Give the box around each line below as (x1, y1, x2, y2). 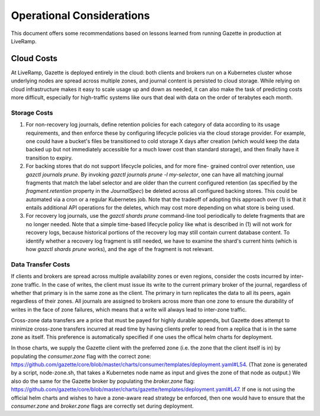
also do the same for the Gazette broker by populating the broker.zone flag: (11, 377, 195, 385)
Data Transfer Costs (11, 260, 71, 268)
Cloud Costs (11, 53, 57, 63)
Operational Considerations (11, 9, 151, 22)
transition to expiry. (25, 154, 73, 161)
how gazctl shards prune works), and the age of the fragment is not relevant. (25, 246, 214, 253)
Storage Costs (11, 109, 53, 117)
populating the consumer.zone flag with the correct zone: (11, 353, 151, 360)
